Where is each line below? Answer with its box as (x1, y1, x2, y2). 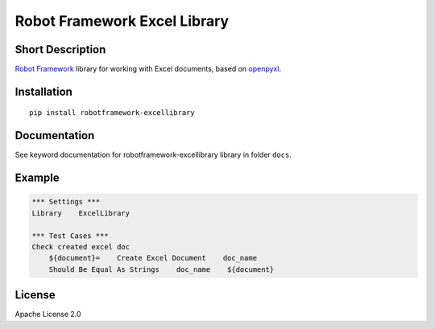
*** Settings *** (31, 197, 101, 207)
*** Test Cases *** (31, 231, 109, 241)
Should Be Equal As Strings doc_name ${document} (48, 265, 275, 273)
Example (14, 171, 60, 185)
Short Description (14, 43, 106, 56)
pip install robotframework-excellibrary (29, 109, 195, 117)
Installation (14, 84, 72, 98)
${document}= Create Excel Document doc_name (48, 253, 258, 263)
